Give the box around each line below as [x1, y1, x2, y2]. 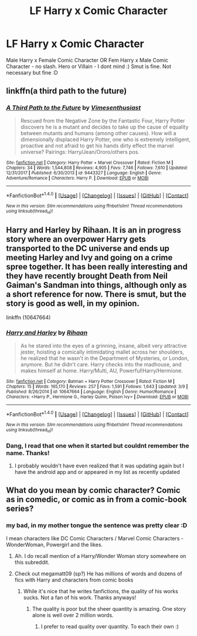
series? [6, 504, 34, 514]
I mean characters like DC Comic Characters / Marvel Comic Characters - [6, 534, 184, 541]
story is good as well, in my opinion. [6, 298, 140, 308]
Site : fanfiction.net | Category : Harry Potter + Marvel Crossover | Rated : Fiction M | [6, 160, 174, 166]
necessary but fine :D [6, 69, 58, 76]
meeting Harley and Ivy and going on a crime [6, 253, 173, 263]
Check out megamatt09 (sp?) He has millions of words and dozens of [14, 570, 183, 577]
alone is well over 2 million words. [32, 611, 114, 618]
